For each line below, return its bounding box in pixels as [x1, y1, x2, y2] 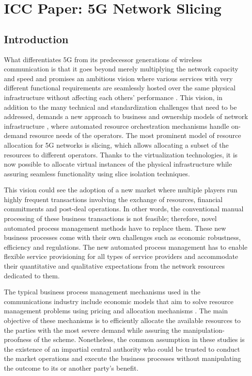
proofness [4, 334, 31, 344]
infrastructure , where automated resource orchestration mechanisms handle [4, 120, 229, 131]
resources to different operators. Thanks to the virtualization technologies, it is [4, 149, 238, 159]
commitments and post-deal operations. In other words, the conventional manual [4, 204, 244, 214]
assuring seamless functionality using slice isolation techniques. [4, 168, 190, 178]
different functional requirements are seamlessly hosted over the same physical [4, 83, 236, 93]
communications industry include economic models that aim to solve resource [4, 296, 234, 306]
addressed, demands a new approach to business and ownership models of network [4, 111, 248, 121]
